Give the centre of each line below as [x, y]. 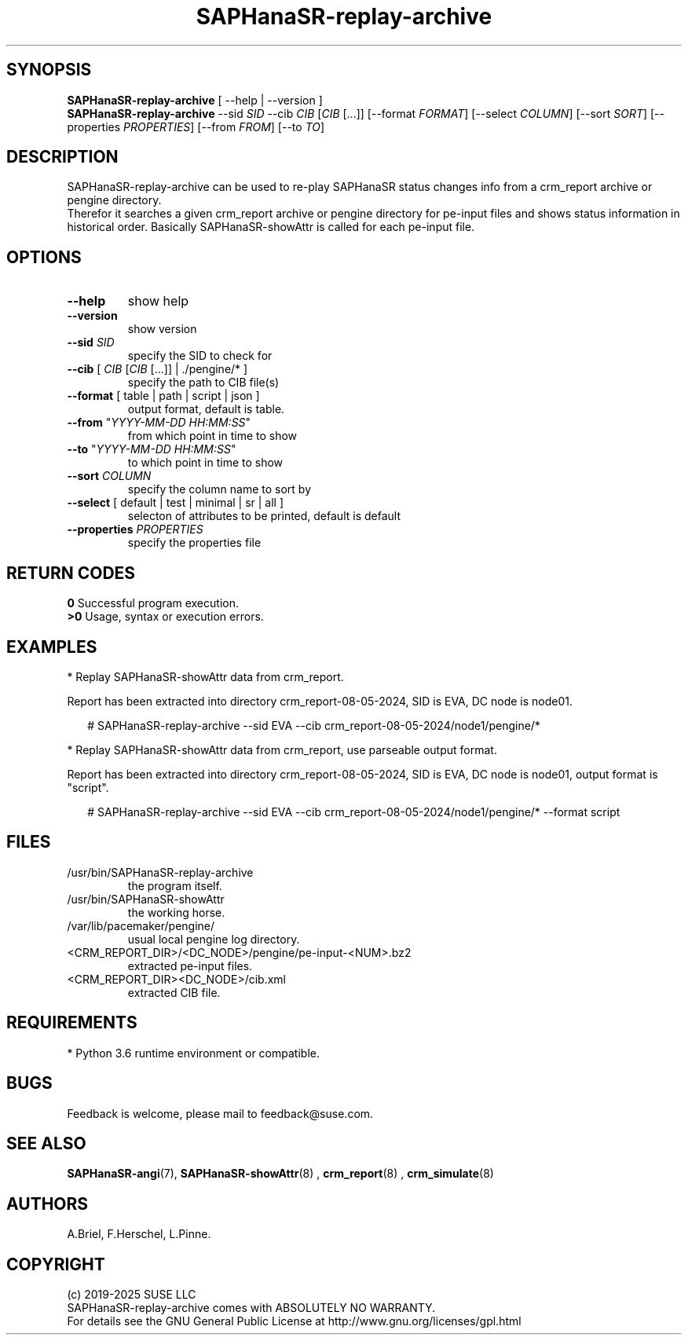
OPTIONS [44, 257]
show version [162, 329]
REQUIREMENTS [72, 1023]
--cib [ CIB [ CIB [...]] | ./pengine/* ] [157, 369]
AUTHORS [48, 1204]
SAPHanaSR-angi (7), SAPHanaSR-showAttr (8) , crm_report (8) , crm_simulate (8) [280, 1174]
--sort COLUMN [109, 476]
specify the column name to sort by [220, 489]
